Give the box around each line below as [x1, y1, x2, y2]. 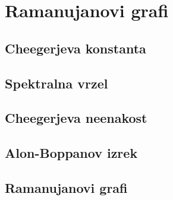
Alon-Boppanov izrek [5, 144, 138, 162]
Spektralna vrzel [5, 74, 108, 92]
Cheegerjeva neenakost [5, 109, 147, 127]
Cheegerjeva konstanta [5, 39, 146, 57]
